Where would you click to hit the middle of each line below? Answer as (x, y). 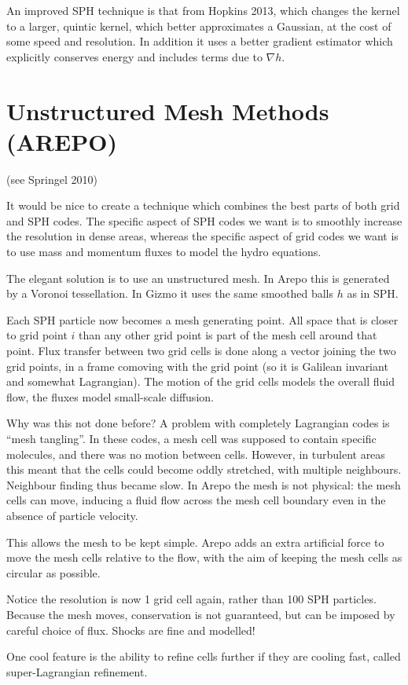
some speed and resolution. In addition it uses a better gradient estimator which (200, 41)
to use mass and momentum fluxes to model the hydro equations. (164, 252)
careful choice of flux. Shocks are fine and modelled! (131, 630)
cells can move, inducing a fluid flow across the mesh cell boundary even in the (196, 500)
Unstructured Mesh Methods (168, 110)
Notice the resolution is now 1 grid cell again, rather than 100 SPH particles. (191, 599)
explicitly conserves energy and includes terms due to (134, 56)
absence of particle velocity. (72, 515)
